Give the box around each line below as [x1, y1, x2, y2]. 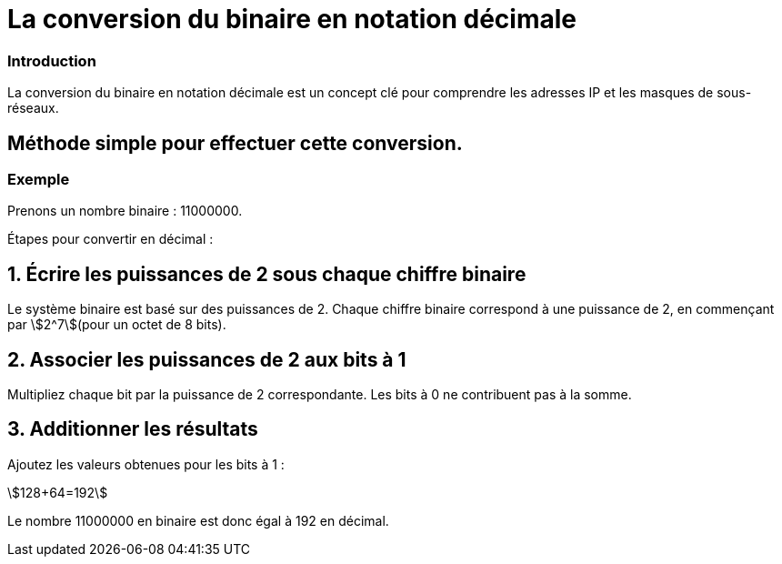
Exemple [7, 169, 70, 188]
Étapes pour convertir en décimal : [7, 231, 214, 247]
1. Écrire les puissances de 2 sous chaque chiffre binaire [7, 262, 526, 286]
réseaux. [7, 100, 59, 116]
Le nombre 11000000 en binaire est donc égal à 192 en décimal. [7, 512, 389, 529]
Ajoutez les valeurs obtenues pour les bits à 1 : [7, 456, 285, 472]
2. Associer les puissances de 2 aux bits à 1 [7, 347, 406, 371]
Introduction [7, 51, 96, 70]
